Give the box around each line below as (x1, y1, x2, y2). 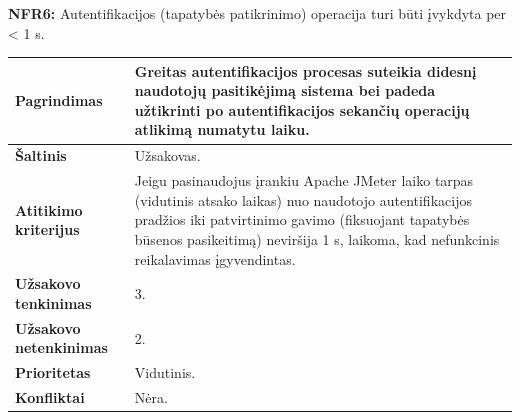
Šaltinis (15, 145, 67, 166)
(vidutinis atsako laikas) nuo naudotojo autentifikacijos (134, 189, 472, 210)
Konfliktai (15, 387, 85, 408)
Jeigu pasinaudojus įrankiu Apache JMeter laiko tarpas (134, 170, 474, 191)
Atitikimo (15, 199, 83, 220)
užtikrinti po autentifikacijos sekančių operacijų (134, 99, 470, 120)
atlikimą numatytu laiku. (134, 119, 310, 140)
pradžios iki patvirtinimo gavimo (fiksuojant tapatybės (134, 209, 470, 230)
